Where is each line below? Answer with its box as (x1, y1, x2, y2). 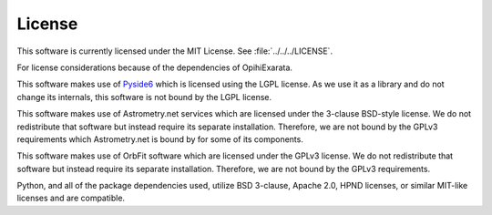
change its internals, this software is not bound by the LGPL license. (16, 91, 272, 102)
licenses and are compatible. (16, 192, 126, 204)
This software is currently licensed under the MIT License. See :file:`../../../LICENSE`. (16, 46, 333, 56)
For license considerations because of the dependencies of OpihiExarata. (16, 62, 293, 73)
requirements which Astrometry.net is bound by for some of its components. (16, 133, 304, 145)
